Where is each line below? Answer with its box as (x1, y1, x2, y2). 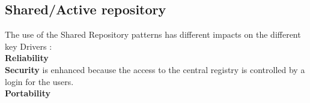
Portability (5, 87, 50, 99)
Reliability (5, 51, 49, 64)
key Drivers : (5, 40, 52, 52)
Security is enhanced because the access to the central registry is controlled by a (5, 63, 305, 75)
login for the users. (5, 75, 74, 87)
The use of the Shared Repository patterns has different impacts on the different (5, 28, 301, 41)
